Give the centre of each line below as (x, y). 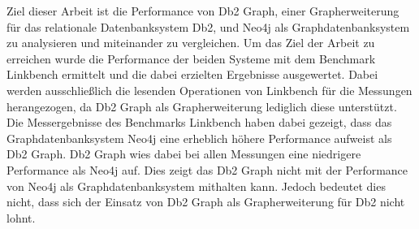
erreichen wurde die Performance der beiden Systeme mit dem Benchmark (191, 58)
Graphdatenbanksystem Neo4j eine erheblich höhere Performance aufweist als (199, 138)
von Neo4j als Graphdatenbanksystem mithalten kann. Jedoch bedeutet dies (196, 186)
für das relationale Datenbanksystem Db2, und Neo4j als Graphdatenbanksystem (208, 26)
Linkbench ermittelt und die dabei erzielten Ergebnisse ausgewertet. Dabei (192, 74)
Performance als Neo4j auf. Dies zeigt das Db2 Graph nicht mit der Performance (207, 169)
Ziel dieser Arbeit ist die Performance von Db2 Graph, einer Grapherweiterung (203, 11)
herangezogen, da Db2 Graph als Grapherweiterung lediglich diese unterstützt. (202, 106)
